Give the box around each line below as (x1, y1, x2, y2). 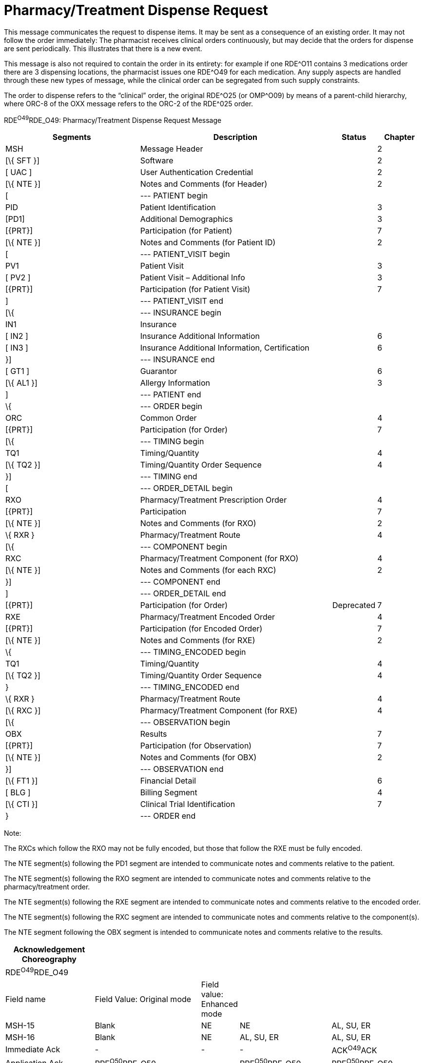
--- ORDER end (140, 811, 196, 821)
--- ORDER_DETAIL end (140, 589, 226, 599)
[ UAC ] (5, 167, 32, 177)
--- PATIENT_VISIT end (140, 296, 223, 306)
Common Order (140, 413, 197, 423)
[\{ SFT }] (5, 156, 40, 166)
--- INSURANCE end (140, 354, 215, 365)
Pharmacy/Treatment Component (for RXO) (140, 553, 299, 564)
